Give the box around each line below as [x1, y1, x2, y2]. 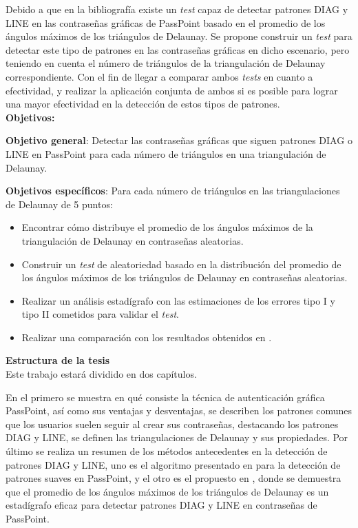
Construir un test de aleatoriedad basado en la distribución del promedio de [21, 256, 341, 271]
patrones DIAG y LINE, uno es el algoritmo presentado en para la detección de [6, 457, 341, 471]
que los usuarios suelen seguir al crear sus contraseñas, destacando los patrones [6, 416, 339, 431]
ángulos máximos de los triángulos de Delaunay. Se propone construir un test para [6, 29, 352, 43]
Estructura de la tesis [6, 353, 110, 367]
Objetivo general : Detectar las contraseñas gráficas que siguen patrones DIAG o [6, 133, 352, 148]
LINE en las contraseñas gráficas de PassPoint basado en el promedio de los [6, 15, 326, 30]
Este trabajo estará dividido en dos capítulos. [6, 367, 197, 381]
